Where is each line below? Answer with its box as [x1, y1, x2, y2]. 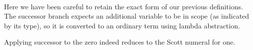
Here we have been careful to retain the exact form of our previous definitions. [4, 1, 243, 11]
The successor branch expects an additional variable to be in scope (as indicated [4, 11, 250, 21]
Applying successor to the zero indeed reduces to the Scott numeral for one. [4, 37, 236, 47]
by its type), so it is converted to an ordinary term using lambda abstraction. [4, 20, 240, 30]
